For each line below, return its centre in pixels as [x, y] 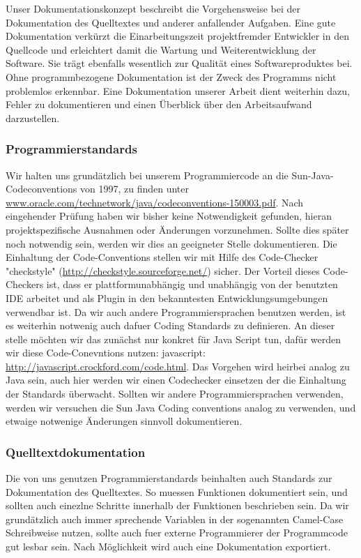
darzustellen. [33, 118]
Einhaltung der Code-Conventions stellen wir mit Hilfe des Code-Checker [162, 257]
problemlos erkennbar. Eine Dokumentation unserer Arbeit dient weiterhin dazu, [178, 90]
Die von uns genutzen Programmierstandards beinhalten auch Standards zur [169, 478]
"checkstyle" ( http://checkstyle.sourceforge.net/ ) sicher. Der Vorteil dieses [163, 270]
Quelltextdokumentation [76, 452]
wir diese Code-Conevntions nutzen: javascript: [106, 353]
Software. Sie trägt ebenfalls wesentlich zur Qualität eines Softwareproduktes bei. [179, 63]
